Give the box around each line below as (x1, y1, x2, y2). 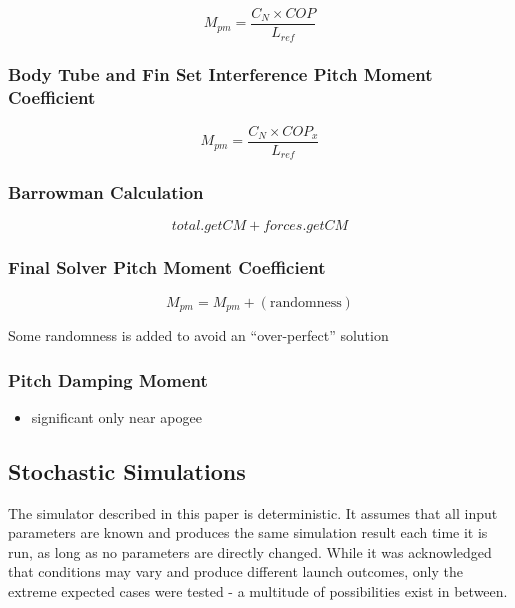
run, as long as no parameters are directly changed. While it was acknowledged (8, 541, 492, 562)
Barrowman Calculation (8, 180, 204, 205)
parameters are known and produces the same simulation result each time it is (8, 522, 488, 543)
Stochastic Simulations (8, 455, 246, 486)
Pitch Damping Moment (8, 367, 208, 392)
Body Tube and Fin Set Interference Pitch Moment (8, 62, 433, 87)
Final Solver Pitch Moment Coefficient (8, 255, 326, 280)
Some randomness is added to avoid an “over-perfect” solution (8, 325, 389, 346)
